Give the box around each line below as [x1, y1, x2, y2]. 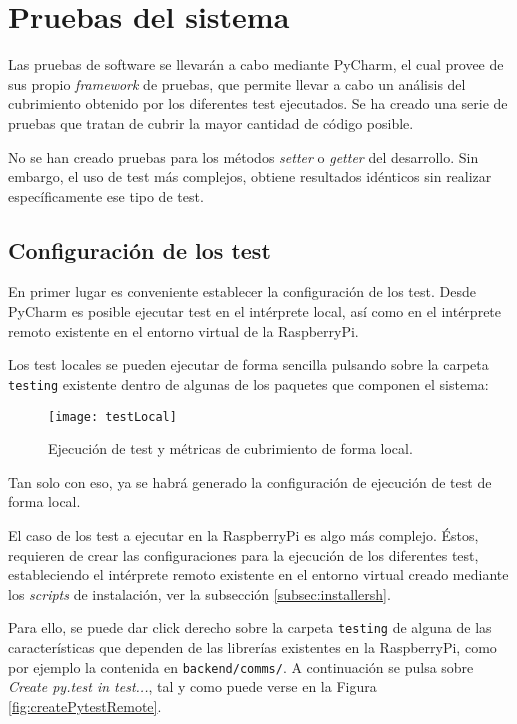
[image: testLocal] [48, 409, 177, 424]
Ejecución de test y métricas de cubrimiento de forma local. [48, 438, 413, 459]
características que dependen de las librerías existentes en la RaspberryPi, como [8, 636, 497, 657]
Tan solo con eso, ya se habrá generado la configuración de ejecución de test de [8, 471, 492, 492]
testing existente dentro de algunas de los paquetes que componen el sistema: [8, 373, 489, 394]
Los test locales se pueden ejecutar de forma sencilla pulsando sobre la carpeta [8, 354, 489, 375]
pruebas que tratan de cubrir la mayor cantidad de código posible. [8, 112, 414, 133]
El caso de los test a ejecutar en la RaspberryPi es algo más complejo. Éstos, [8, 524, 479, 545]
